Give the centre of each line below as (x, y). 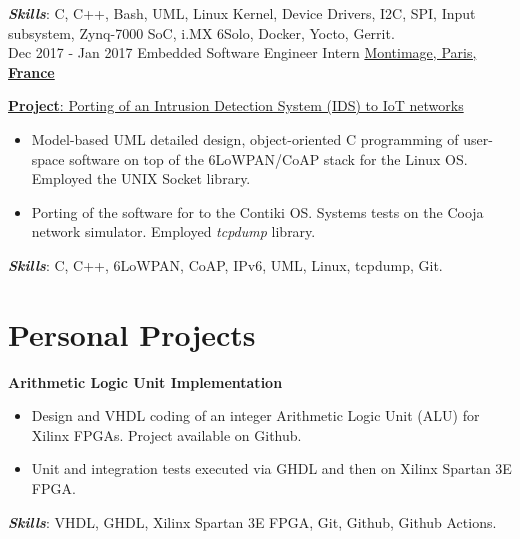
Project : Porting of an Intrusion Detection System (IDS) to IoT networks (236, 105)
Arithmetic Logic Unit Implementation (145, 381)
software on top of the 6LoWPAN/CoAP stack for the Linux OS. (268, 158)
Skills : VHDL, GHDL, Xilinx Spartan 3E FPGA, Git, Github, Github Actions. (252, 521)
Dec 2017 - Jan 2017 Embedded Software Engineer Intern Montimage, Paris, (242, 52)
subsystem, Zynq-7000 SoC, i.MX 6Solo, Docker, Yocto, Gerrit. (201, 32)
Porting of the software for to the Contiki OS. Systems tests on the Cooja (257, 211)
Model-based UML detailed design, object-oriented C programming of (245, 138)
